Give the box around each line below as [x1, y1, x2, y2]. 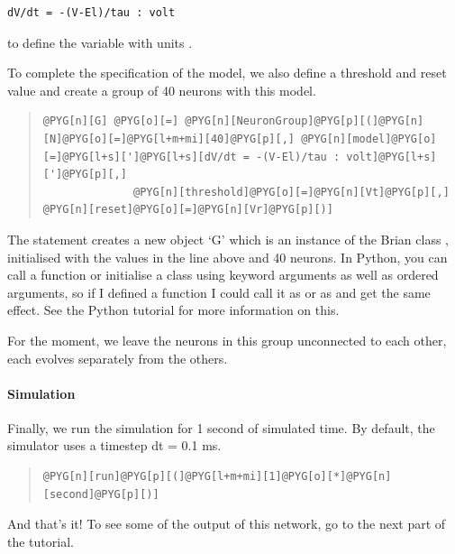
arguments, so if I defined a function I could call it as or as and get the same [7, 282, 431, 301]
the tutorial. [7, 531, 74, 550]
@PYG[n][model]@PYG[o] [301, 132, 437, 145]
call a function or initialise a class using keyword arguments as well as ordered [7, 265, 439, 284]
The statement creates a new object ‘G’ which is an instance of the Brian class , [7, 229, 449, 248]
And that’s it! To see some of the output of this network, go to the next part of [7, 514, 446, 533]
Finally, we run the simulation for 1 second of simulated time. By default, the [7, 418, 435, 437]
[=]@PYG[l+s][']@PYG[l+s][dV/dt [42, 150, 237, 163]
